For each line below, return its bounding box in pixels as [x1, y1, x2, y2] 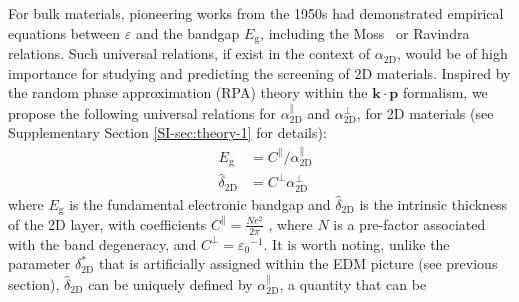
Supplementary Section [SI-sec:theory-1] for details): [8, 122, 327, 143]
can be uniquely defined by [88, 273, 253, 294]
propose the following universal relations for [8, 102, 276, 123]
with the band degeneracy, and [8, 233, 197, 254]
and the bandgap [135, 22, 240, 43]
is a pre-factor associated [333, 213, 486, 234]
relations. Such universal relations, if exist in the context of [8, 43, 371, 64]
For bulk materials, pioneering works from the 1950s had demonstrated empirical [8, 3, 504, 23]
